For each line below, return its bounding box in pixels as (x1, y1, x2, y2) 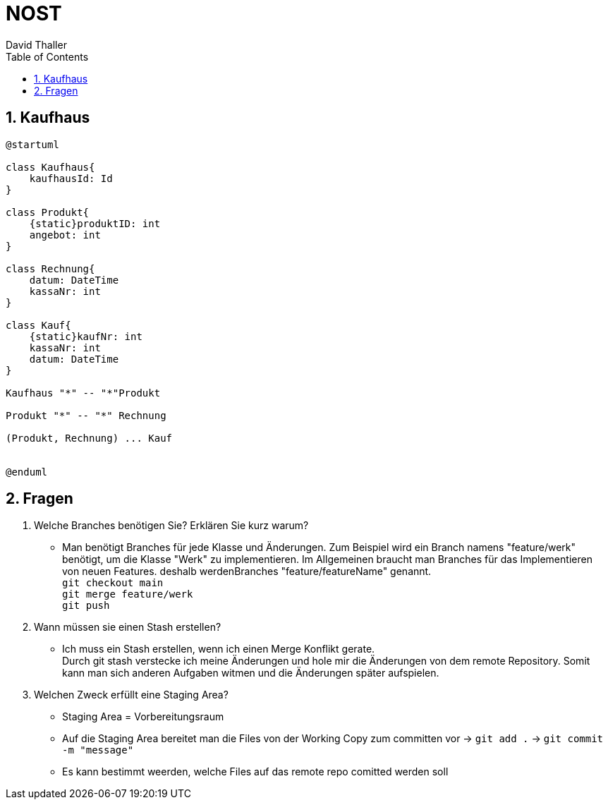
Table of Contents (6, 50, 89, 63)
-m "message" (62, 744, 134, 756)
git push (62, 600, 110, 612)
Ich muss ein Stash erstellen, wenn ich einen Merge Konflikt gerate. (62, 643, 375, 655)
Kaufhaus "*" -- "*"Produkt (6, 387, 161, 399)
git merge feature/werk (62, 588, 193, 600)
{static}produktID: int (29, 217, 161, 229)
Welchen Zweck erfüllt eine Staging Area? (34, 689, 229, 701)
